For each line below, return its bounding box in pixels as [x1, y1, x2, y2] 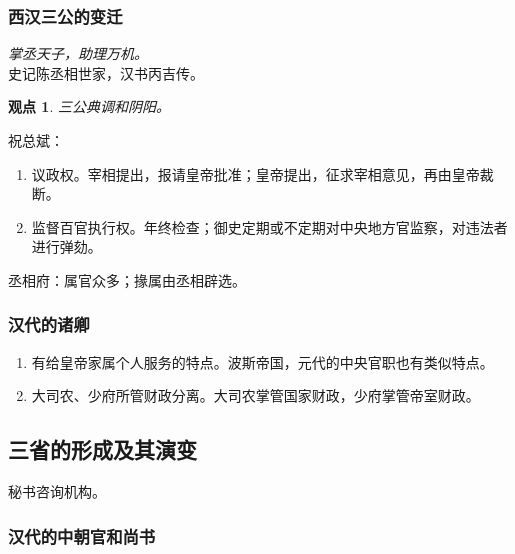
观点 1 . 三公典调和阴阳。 [8, 96, 170, 117]
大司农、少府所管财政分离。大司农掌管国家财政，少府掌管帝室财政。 [31, 385, 480, 406]
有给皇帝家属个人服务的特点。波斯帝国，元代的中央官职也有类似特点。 [31, 351, 494, 372]
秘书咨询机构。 [8, 481, 106, 502]
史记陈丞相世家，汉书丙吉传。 [8, 62, 204, 83]
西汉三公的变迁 [8, 3, 123, 28]
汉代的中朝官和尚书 [8, 523, 156, 548]
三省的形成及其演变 [8, 434, 197, 465]
